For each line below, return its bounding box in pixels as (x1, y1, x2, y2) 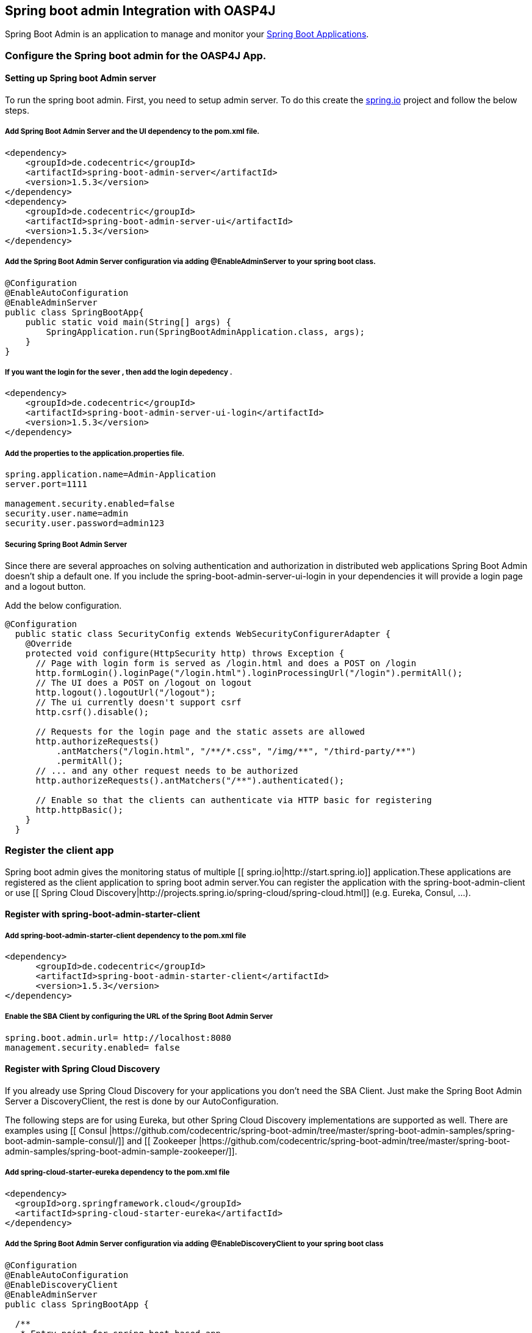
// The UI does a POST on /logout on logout (35, 677, 252, 688)
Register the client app (5, 844, 114, 857)
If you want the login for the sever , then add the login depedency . (5, 367, 232, 376)
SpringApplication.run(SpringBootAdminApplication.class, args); (46, 326, 365, 337)
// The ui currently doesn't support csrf (35, 697, 242, 707)
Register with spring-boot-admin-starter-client (5, 909, 200, 920)
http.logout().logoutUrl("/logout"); (35, 687, 216, 697)
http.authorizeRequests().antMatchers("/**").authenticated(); (35, 775, 345, 785)
